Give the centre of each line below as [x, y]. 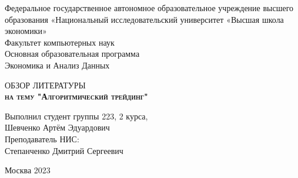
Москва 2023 [28, 170]
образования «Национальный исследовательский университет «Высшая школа [144, 19]
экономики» [26, 31]
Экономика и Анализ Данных [57, 65]
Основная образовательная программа [72, 54]
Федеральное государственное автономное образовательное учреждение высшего [149, 8]
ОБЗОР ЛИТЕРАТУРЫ [45, 85]
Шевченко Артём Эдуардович [57, 127]
